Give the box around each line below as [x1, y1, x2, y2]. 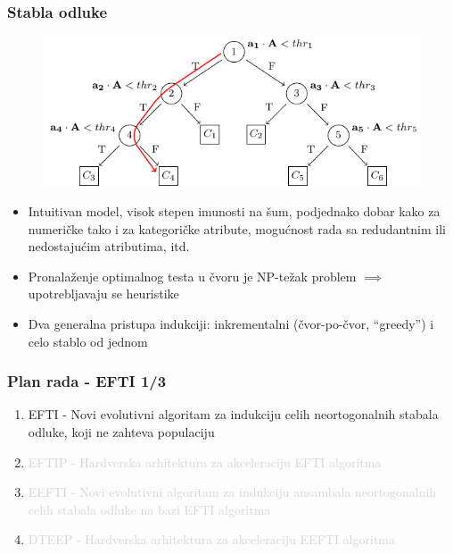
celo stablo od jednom [28, 332, 148, 350]
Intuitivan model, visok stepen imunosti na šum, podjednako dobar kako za [28, 202, 441, 220]
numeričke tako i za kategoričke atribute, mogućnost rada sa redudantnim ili [28, 219, 446, 238]
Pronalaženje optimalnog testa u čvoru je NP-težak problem [28, 266, 357, 285]
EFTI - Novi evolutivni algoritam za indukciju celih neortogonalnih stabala [28, 405, 439, 424]
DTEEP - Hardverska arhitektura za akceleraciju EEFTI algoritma [28, 530, 395, 549]
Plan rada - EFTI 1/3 [7, 370, 167, 392]
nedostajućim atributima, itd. [28, 237, 190, 256]
